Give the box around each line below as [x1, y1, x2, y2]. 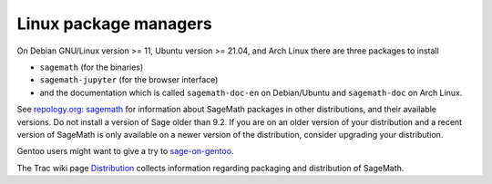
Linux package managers [16, 14, 213, 34]
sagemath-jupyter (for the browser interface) [39, 74, 219, 85]
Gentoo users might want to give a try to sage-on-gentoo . [16, 146, 234, 157]
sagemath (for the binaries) [39, 62, 144, 73]
